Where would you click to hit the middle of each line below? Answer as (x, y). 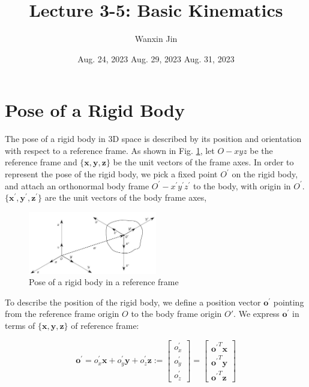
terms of (20, 325)
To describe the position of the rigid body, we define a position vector (133, 302)
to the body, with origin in (242, 185)
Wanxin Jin (156, 39)
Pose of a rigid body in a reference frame (104, 282)
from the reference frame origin (62, 314)
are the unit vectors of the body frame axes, (126, 197)
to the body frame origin (176, 314)
